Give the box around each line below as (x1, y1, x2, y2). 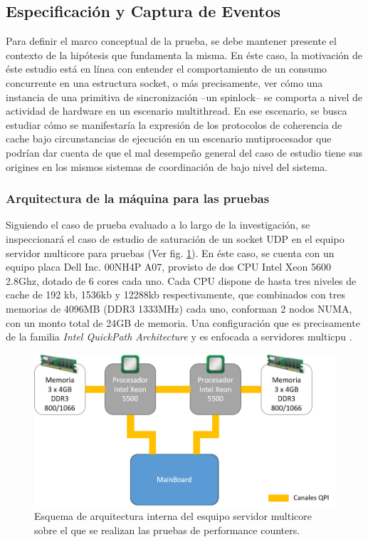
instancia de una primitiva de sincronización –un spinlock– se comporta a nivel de (6, 89, 362, 104)
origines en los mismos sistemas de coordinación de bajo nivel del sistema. (6, 159, 328, 174)
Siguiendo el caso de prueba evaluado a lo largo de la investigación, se (6, 217, 310, 232)
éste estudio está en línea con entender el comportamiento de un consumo (6, 61, 327, 76)
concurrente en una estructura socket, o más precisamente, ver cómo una (6, 75, 323, 90)
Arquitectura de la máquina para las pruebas (6, 189, 270, 207)
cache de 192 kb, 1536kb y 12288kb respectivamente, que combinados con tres (6, 287, 346, 302)
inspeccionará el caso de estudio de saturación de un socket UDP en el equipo (6, 231, 345, 246)
